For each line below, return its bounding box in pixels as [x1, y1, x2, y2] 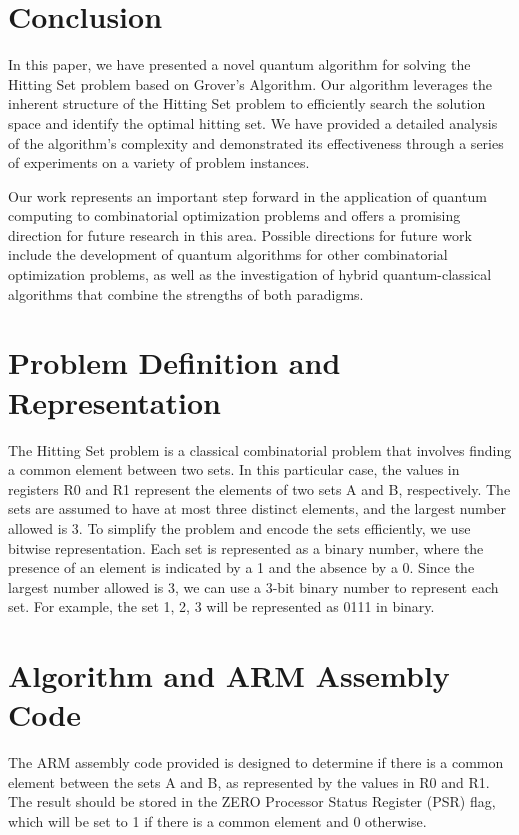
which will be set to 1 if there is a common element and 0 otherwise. [8, 811, 427, 831]
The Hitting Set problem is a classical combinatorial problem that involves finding [8, 439, 512, 460]
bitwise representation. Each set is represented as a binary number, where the [8, 537, 484, 558]
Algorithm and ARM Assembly [8, 655, 450, 696]
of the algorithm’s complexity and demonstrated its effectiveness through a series [8, 132, 504, 153]
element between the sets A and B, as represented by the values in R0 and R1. [8, 771, 490, 792]
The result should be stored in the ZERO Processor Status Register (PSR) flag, [8, 791, 496, 812]
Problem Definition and [8, 342, 341, 383]
